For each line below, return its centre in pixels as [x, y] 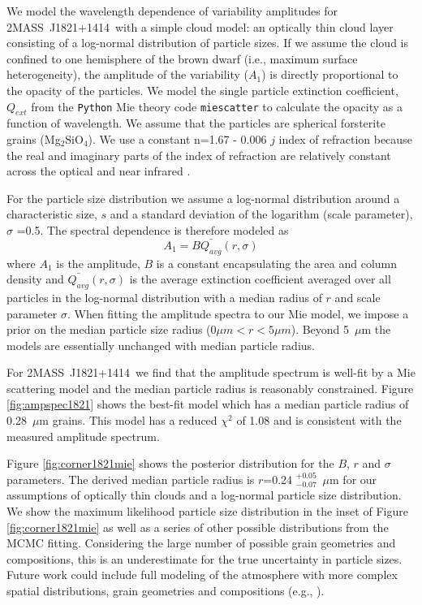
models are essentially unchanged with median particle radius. [161, 345]
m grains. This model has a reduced [128, 420]
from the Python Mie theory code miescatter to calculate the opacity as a [217, 106]
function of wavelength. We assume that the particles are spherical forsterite [196, 123]
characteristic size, [52, 214]
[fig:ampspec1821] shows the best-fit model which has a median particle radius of [208, 404]
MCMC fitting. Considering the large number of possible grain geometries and [201, 543]
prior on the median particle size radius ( [109, 329]
